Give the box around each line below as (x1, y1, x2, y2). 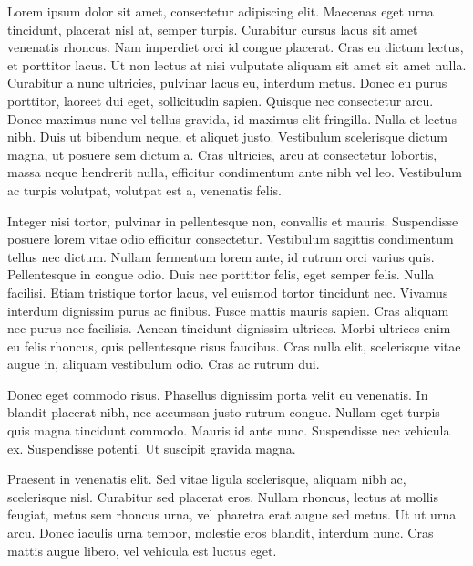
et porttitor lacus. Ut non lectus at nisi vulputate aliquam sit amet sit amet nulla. (7, 55, 467, 74)
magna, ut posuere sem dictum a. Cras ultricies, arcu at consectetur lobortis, (7, 144, 437, 163)
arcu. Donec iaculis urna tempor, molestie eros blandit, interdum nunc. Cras (7, 523, 434, 542)
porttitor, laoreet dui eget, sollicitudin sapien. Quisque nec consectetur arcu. (7, 90, 434, 110)
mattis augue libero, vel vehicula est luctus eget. (7, 540, 277, 560)
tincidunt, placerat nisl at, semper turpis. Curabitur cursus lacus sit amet (7, 19, 418, 38)
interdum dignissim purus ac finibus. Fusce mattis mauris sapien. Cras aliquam (7, 300, 449, 320)
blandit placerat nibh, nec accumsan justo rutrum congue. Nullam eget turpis (7, 403, 440, 422)
